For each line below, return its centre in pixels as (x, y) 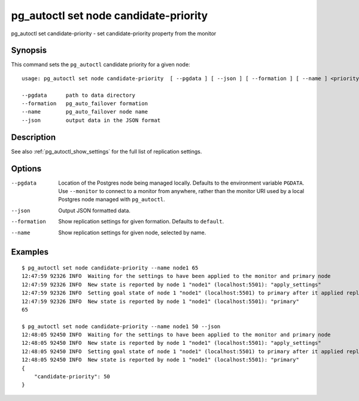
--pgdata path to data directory (79, 95)
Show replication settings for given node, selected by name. (132, 232)
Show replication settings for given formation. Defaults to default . (141, 222)
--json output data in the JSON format (91, 120)
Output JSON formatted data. (95, 210)
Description (34, 137)
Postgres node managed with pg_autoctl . (112, 200)
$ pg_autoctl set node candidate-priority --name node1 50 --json (121, 326)
